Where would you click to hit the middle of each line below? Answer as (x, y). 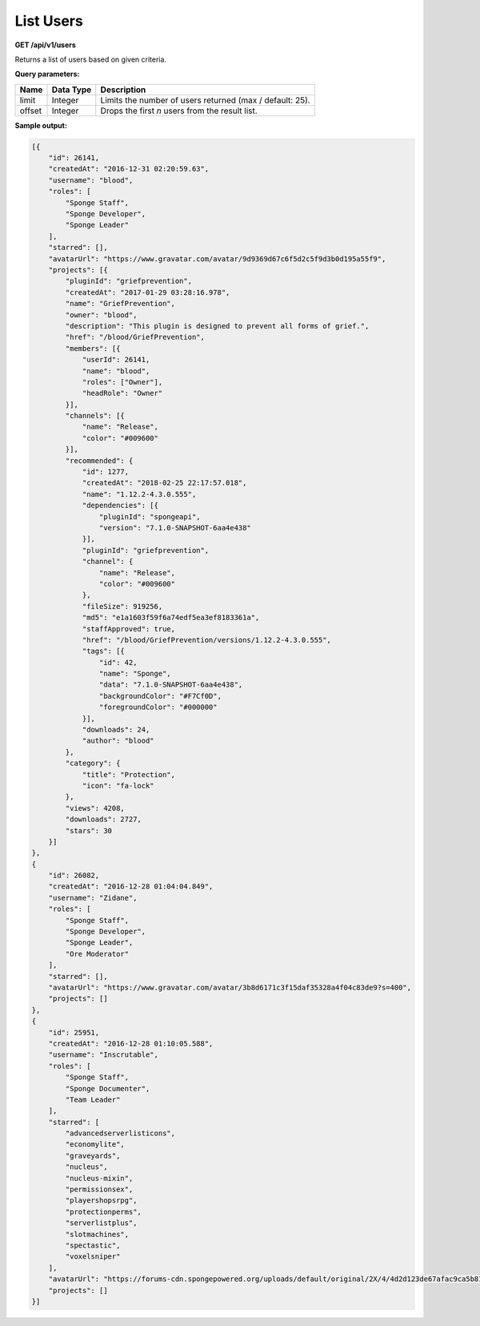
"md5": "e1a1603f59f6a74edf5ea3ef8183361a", (171, 618)
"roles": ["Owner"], (122, 382)
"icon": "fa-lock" (118, 786)
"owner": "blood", (101, 315)
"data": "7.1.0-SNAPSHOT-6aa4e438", (171, 685)
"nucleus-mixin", (99, 1178)
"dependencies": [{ (120, 506)
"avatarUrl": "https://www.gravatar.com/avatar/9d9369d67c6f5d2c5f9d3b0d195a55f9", (217, 259)
